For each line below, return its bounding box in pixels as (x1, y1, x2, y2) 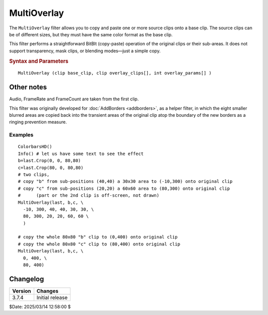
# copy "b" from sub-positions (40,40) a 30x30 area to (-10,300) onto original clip (18, 179, 233, 184)
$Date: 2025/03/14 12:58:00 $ (9, 304, 71, 310)
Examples (9, 132, 34, 139)
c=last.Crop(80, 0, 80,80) (18, 164, 84, 170)
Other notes (9, 83, 47, 91)
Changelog (9, 275, 44, 283)
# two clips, (18, 171, 50, 177)
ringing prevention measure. (9, 119, 67, 125)
